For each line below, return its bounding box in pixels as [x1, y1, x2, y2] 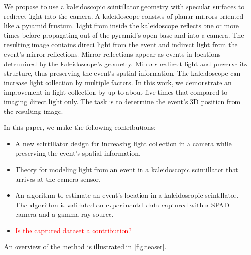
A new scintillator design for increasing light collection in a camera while [15, 138, 232, 148]
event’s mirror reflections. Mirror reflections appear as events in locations [4, 48, 221, 59]
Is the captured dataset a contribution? [15, 225, 132, 235]
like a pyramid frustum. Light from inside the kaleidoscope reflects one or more [4, 20, 239, 31]
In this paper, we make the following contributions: [4, 122, 156, 132]
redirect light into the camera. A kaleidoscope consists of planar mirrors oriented [4, 11, 244, 21]
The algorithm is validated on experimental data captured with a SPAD [15, 199, 230, 209]
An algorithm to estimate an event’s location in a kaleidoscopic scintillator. [15, 190, 239, 200]
